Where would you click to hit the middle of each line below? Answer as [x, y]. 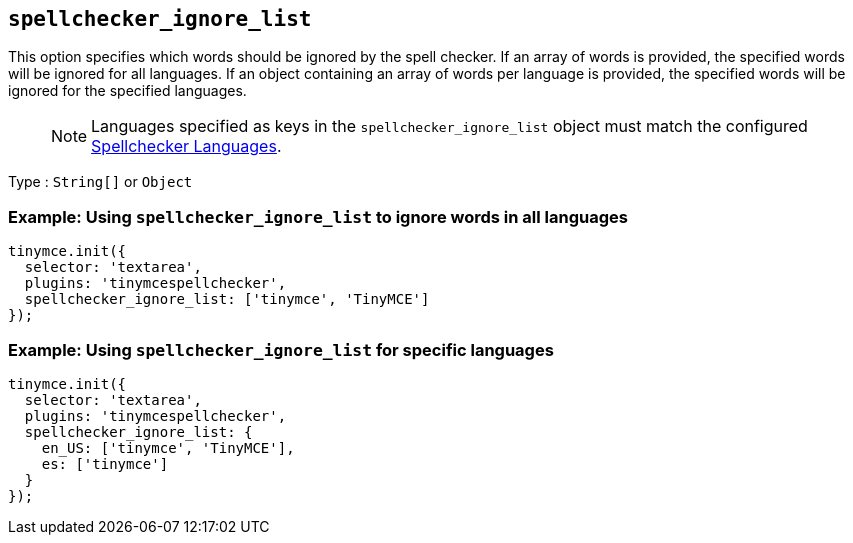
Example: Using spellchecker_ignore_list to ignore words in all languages [318, 216]
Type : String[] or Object [100, 182]
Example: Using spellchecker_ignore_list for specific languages [281, 349]
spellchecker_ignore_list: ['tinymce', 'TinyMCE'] [227, 299]
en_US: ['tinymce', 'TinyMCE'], [168, 447]
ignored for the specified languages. [127, 91]
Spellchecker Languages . [186, 146]
